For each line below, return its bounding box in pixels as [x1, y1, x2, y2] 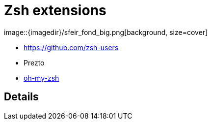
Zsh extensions [4, 2, 106, 19]
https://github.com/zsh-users [24, 43, 119, 52]
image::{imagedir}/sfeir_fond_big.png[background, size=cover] [4, 28, 208, 36]
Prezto [24, 58, 45, 67]
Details [4, 91, 39, 103]
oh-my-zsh [24, 73, 59, 82]
